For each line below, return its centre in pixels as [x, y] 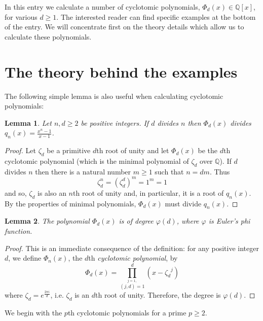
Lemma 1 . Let [28, 122]
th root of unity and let [133, 150]
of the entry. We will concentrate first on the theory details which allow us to [124, 27]
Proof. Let [20, 150]
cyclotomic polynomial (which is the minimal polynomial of [97, 160]
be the [208, 150]
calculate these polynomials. [48, 36]
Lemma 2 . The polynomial [47, 221]
